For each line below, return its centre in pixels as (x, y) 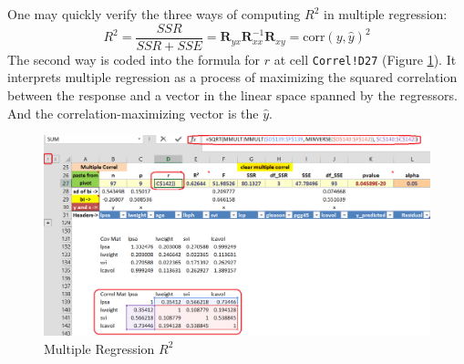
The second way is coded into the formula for (134, 59)
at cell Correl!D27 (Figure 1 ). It (365, 59)
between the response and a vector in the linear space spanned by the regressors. (232, 94)
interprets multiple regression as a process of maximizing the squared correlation (232, 77)
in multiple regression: (386, 14)
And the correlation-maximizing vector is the (133, 113)
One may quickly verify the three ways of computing (154, 14)
